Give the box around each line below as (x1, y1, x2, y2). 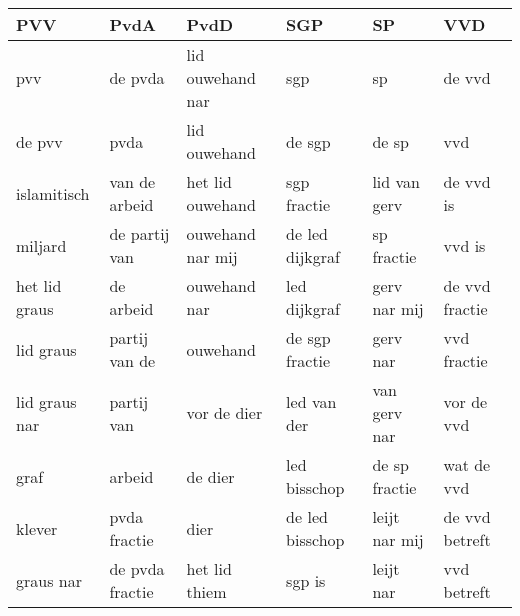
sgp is (286, 568, 326, 592)
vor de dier (186, 401, 263, 424)
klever (16, 516, 58, 540)
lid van (372, 170, 420, 193)
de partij (109, 222, 170, 245)
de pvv (16, 129, 63, 153)
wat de (443, 453, 491, 476)
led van (286, 389, 337, 413)
